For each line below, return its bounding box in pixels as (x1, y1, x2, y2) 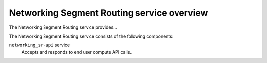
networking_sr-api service (9, 42, 70, 48)
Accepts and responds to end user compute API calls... (21, 49, 133, 55)
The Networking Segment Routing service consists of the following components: (9, 33, 174, 39)
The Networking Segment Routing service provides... (9, 24, 117, 30)
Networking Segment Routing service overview (9, 7, 208, 18)
